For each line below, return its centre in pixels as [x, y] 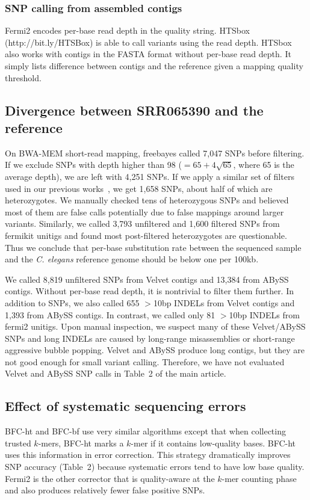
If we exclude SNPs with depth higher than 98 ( [93, 165]
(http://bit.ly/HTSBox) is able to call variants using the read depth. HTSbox [148, 42]
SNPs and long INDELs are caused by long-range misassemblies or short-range [150, 338]
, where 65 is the [264, 165]
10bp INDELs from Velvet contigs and [224, 302]
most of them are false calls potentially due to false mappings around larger [144, 211]
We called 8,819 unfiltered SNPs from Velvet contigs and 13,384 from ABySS [147, 279]
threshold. [23, 77]
